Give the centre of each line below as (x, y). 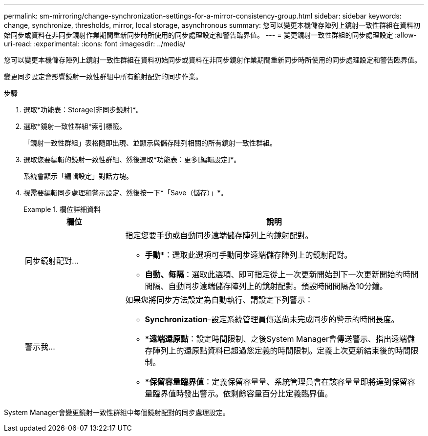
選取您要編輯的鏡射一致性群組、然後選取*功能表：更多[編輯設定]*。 (132, 159)
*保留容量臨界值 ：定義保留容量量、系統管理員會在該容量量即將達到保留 (276, 382)
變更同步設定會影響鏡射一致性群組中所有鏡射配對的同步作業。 (103, 76)
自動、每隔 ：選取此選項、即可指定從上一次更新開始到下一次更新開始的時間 (282, 274)
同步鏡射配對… (52, 261)
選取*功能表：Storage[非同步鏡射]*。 (83, 110)
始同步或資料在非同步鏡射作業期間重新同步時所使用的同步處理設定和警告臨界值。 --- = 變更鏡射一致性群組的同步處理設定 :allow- (211, 35)
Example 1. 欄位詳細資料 (62, 209)
